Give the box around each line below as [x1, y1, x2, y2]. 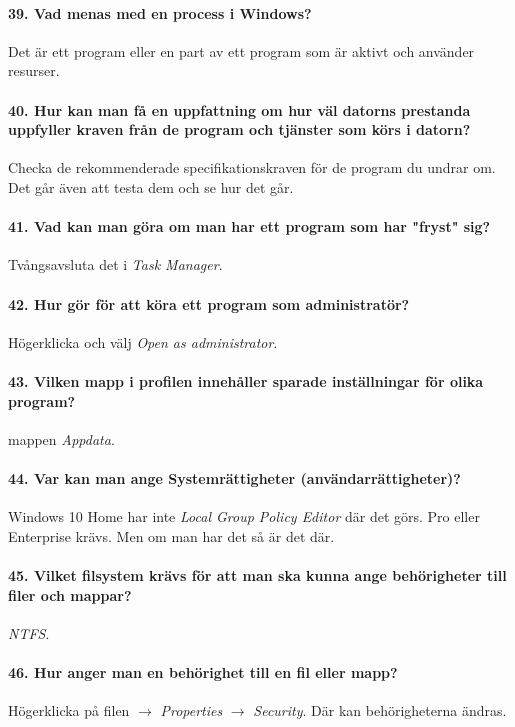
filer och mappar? [8, 584, 132, 605]
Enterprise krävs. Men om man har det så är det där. [8, 525, 335, 546]
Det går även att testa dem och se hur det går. [8, 176, 294, 197]
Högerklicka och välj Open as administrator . [8, 331, 278, 352]
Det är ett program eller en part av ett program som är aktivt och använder [8, 40, 475, 61]
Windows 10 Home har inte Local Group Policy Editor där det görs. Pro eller [8, 506, 480, 527]
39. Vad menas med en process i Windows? [8, 2, 312, 23]
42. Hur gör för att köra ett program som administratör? [8, 293, 410, 314]
